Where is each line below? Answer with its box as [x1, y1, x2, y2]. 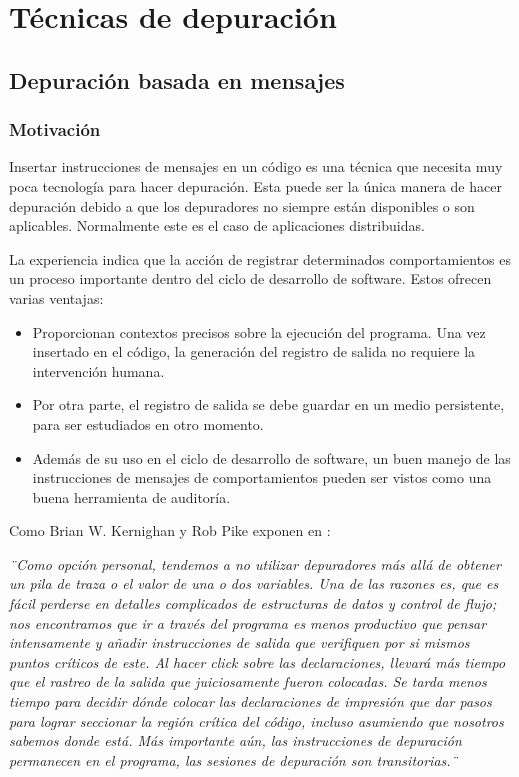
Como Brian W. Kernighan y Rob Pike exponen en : [9, 520, 331, 541]
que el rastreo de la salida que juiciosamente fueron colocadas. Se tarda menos [9, 671, 487, 692]
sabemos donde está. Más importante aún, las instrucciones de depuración [9, 730, 462, 751]
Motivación [9, 117, 101, 142]
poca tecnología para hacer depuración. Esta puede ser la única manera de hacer [9, 175, 502, 196]
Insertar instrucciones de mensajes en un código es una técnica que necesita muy [9, 156, 503, 177]
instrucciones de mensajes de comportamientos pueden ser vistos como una [32, 467, 492, 488]
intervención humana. [32, 360, 165, 381]
